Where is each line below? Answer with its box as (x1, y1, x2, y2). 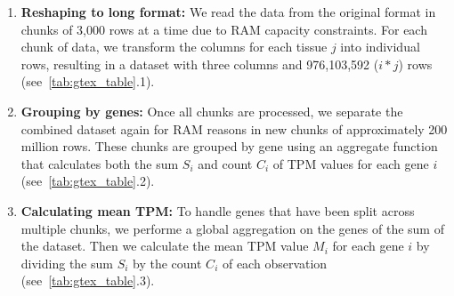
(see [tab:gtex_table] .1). (20, 72, 155, 91)
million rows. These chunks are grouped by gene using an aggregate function (20, 137, 438, 156)
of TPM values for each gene (272, 154, 429, 172)
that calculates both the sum (20, 154, 179, 172)
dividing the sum (20, 253, 113, 272)
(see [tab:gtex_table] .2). (20, 172, 155, 190)
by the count (133, 253, 202, 272)
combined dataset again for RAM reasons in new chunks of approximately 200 (20, 119, 448, 138)
